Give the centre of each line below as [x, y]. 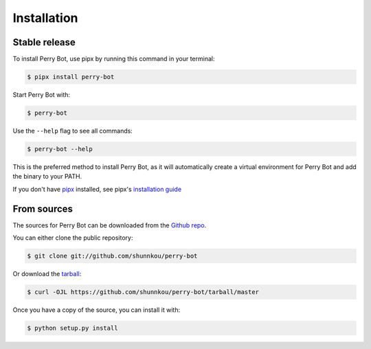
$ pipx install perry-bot [71, 77]
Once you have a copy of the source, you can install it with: [97, 310]
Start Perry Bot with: [42, 95]
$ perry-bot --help [60, 149]
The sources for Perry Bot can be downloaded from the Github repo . [110, 225]
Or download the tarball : [47, 274]
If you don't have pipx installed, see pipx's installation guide [97, 189]
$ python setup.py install [72, 328]
